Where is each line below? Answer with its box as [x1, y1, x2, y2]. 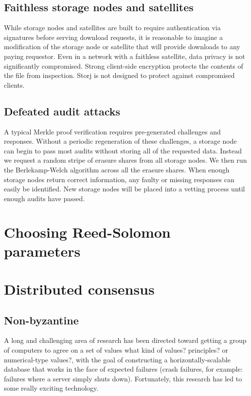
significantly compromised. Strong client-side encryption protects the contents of [4, 60, 243, 71]
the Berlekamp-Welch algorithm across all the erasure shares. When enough [4, 164, 230, 174]
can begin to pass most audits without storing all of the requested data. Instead [4, 145, 242, 155]
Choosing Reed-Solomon [4, 222, 171, 242]
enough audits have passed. [4, 193, 85, 203]
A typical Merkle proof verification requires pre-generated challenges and [4, 126, 221, 136]
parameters [4, 241, 81, 261]
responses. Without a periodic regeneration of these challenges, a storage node [4, 136, 237, 146]
